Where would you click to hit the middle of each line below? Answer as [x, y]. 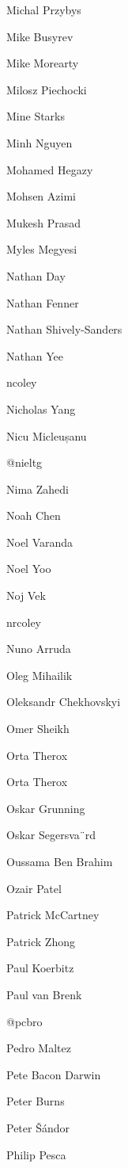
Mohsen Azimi [41, 196]
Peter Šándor [38, 1127]
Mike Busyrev [40, 36]
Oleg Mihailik [40, 675]
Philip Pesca [36, 1154]
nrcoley [24, 622]
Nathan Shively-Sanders [64, 329]
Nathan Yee [35, 355]
